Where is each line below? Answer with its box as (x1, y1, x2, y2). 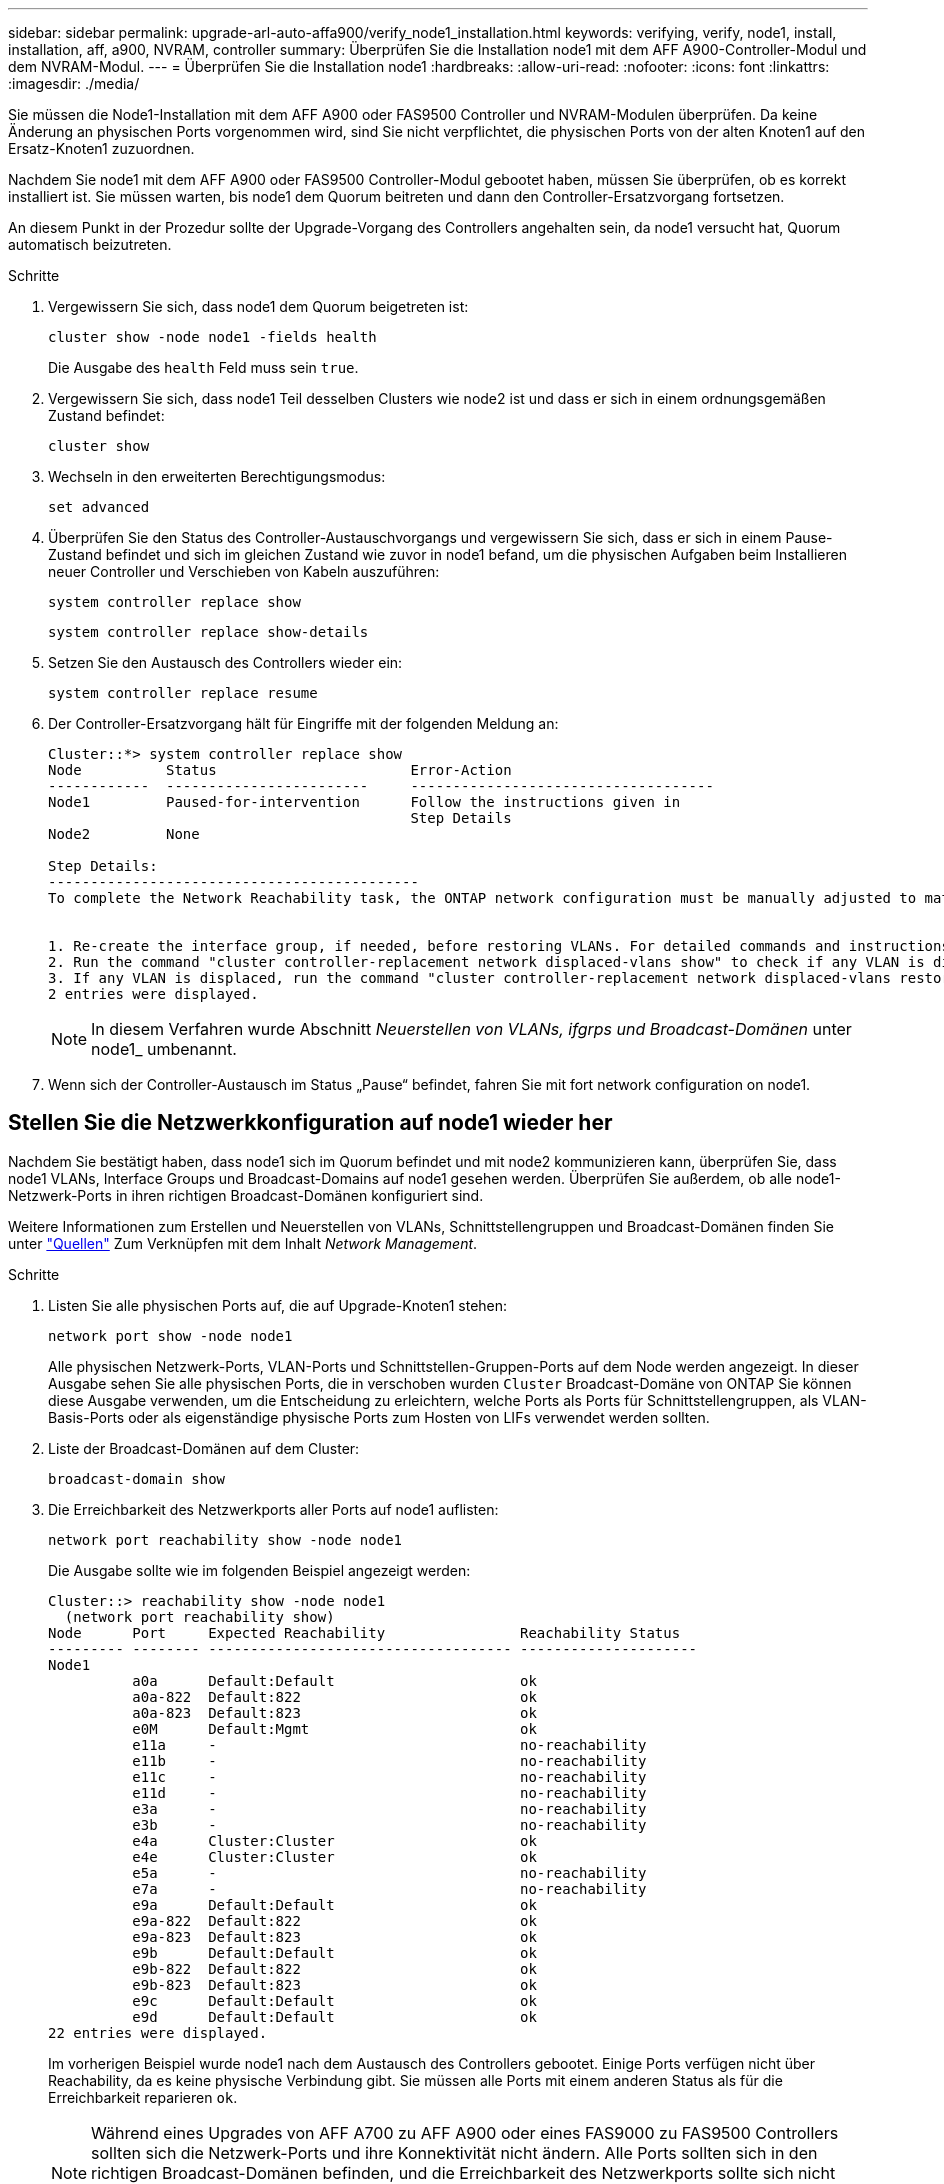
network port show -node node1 (48, 1327, 293, 1344)
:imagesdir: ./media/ (8, 75, 140, 92)
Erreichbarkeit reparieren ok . (48, 2088, 238, 2106)
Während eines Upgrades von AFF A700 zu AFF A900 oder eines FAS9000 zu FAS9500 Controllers (91, 2122, 839, 2143)
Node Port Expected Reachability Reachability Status (48, 1624, 681, 1641)
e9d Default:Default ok (132, 2008, 537, 2025)
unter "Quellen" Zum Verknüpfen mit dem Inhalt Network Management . (8, 1234, 478, 1252)
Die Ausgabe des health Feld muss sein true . (48, 359, 359, 376)
